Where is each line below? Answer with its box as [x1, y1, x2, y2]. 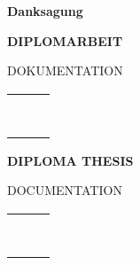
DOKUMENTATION [7, 61, 123, 80]
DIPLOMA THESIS [7, 151, 134, 169]
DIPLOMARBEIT [7, 31, 123, 50]
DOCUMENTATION [7, 181, 122, 199]
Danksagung [7, 2, 83, 19]
